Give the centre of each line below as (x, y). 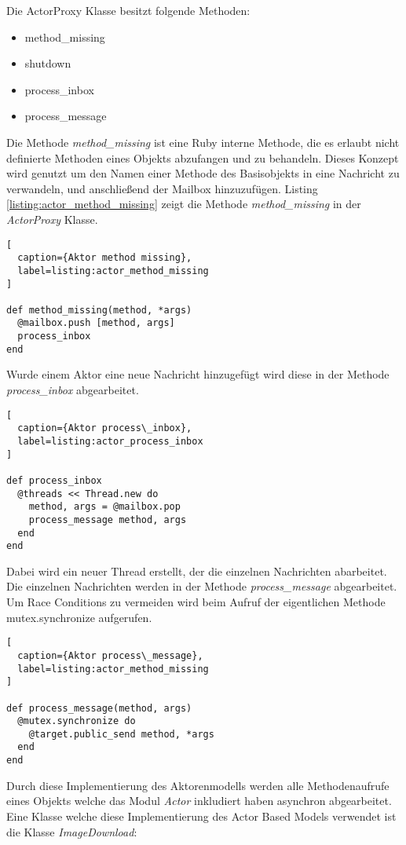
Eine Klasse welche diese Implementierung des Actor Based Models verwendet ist (201, 816)
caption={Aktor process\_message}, (110, 655)
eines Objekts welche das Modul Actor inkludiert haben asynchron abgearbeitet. (199, 801)
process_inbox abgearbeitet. (73, 390)
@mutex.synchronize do (77, 721)
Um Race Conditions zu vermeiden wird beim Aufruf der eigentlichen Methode (196, 602)
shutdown (48, 63)
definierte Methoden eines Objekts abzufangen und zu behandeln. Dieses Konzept (203, 157)
